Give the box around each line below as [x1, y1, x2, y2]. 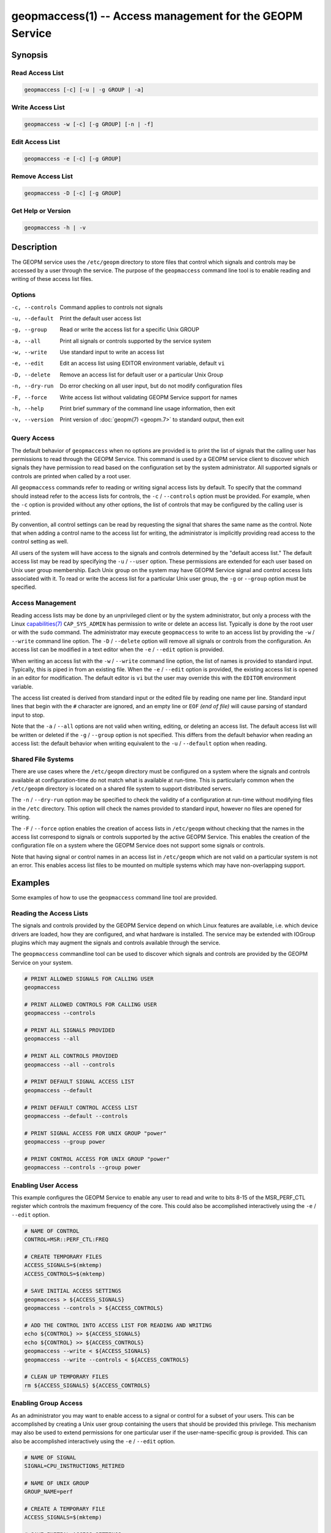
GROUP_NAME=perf [24, 1488, 74, 1496]
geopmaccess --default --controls [24, 1112, 128, 1119]
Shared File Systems [11, 755, 74, 763]
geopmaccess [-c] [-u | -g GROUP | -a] [24, 86, 144, 93]
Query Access [11, 434, 55, 443]
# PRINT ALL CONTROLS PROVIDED [24, 1052, 119, 1060]
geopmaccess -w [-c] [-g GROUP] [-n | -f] [24, 120, 154, 128]
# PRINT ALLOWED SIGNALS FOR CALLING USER [24, 975, 154, 982]
